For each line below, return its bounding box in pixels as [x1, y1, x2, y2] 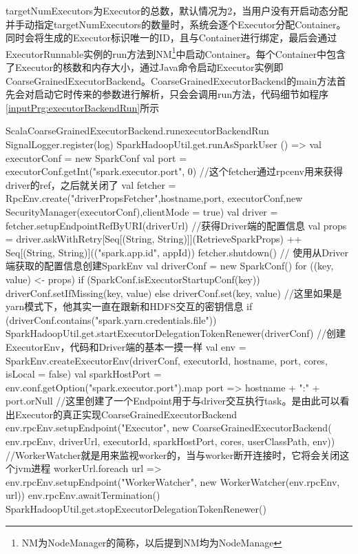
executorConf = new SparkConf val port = [6, 150, 187, 165]
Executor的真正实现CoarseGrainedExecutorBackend [14, 407, 238, 421]
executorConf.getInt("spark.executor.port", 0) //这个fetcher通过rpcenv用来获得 [6, 164, 343, 178]
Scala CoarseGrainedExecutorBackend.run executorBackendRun [6, 123, 269, 138]
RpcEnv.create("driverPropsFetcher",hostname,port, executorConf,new [6, 191, 303, 205]
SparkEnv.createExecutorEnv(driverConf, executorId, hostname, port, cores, [6, 353, 328, 367]
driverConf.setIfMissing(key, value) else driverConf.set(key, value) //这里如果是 [6, 285, 342, 300]
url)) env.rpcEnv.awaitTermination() [6, 488, 160, 502]
